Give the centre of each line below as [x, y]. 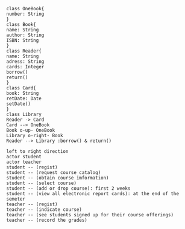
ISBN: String [23, 40]
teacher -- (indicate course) [44, 210]
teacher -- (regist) [32, 204]
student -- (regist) [32, 167]
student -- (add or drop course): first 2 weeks [68, 189]
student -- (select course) [42, 183]
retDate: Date [24, 98]
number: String [25, 14]
